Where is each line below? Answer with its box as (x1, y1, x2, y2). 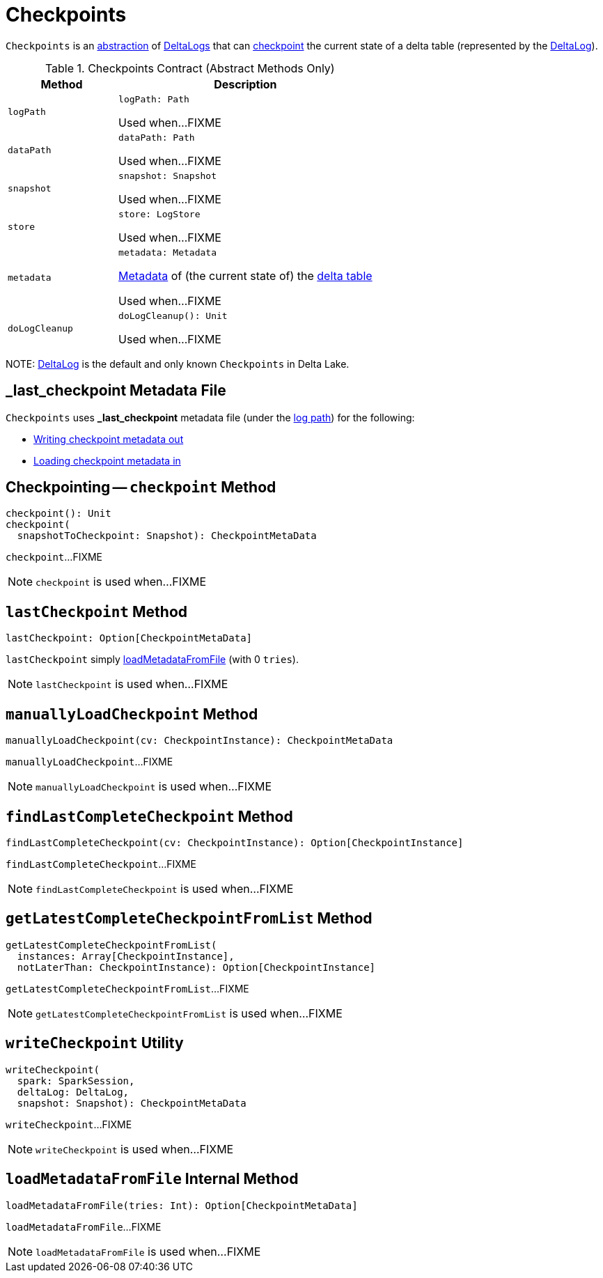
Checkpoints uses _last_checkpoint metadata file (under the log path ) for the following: (6, 411, 415, 423)
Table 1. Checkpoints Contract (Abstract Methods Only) (45, 61, 335, 75)
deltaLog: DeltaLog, (17, 1086, 130, 1098)
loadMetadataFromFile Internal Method (6, 1170, 299, 1188)
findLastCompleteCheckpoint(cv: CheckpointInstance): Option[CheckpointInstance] (6, 836, 464, 848)
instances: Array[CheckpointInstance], (17, 950, 235, 962)
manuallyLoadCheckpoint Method (6, 705, 258, 723)
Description (214, 77, 277, 91)
